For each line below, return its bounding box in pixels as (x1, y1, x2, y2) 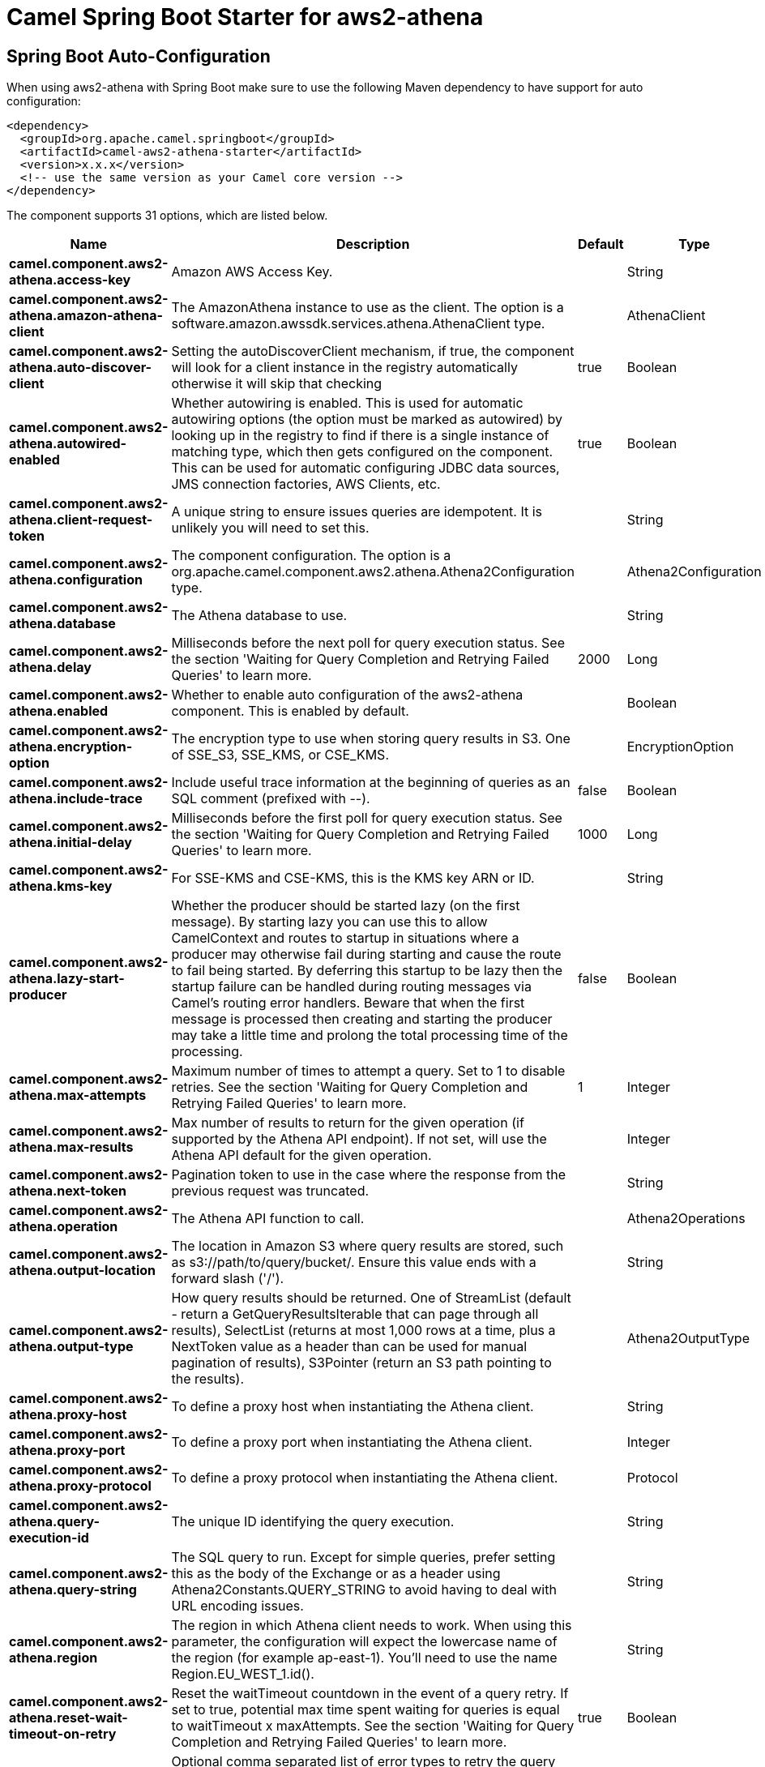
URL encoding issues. (171, 1598, 304, 1615)
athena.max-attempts (9, 1087, 147, 1104)
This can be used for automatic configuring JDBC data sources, (171, 460, 560, 477)
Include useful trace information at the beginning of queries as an (171, 774, 571, 791)
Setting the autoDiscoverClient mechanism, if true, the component (171, 343, 575, 360)
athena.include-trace (9, 790, 143, 807)
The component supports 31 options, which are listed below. (6, 208, 328, 223)
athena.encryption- (9, 738, 133, 755)
